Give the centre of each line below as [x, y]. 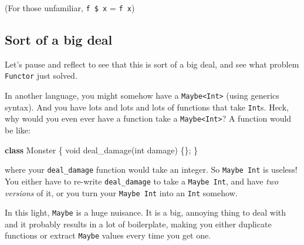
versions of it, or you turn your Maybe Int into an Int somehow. [121, 192]
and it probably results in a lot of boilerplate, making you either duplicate [138, 224]
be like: [18, 130]
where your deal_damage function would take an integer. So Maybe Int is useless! [151, 170]
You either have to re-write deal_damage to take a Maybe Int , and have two [142, 181]
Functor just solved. [41, 75]
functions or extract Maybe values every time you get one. [108, 235]
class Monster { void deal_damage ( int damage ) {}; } [102, 150]
